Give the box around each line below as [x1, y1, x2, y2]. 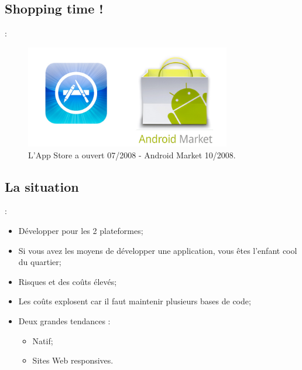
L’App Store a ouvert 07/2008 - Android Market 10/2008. [28, 148, 236, 161]
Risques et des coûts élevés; [18, 275, 117, 287]
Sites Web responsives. [32, 354, 114, 366]
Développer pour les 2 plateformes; [18, 224, 143, 236]
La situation [5, 177, 79, 195]
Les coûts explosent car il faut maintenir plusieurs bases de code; [18, 295, 251, 307]
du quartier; [18, 256, 61, 268]
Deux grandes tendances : [18, 314, 111, 327]
